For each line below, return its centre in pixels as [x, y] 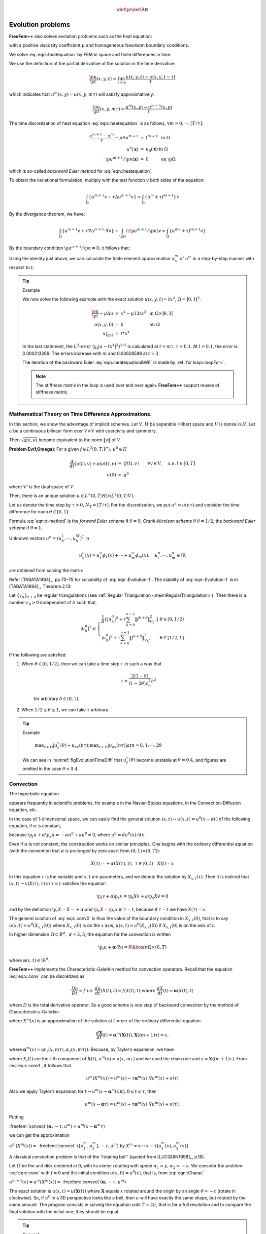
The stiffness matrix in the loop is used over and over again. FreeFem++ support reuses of [128, 385]
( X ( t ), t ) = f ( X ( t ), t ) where [128, 990]
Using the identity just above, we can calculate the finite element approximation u [92, 259]
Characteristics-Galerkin [34, 1011]
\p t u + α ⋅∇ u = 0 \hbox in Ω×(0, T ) [132, 948]
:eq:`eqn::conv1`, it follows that [40, 1066]
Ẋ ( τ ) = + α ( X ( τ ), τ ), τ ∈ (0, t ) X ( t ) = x [132, 864]
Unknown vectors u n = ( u [35, 538]
